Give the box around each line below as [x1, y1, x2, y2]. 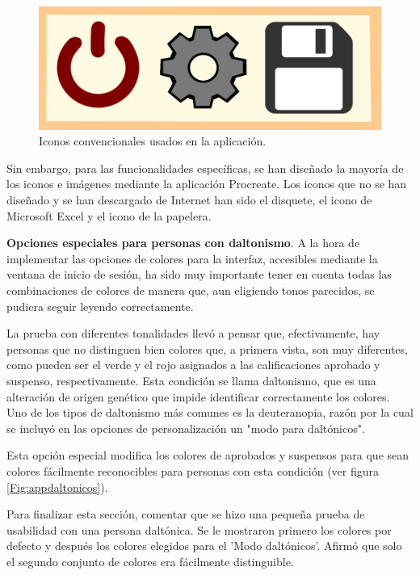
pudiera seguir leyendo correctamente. [6, 297, 194, 314]
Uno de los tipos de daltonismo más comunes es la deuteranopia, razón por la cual [6, 404, 414, 421]
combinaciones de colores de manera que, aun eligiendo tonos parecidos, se [6, 281, 375, 298]
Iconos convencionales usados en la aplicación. [39, 132, 267, 149]
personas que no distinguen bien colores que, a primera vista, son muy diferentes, [6, 340, 408, 357]
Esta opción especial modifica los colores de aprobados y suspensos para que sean [6, 447, 409, 464]
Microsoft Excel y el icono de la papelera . [6, 207, 212, 224]
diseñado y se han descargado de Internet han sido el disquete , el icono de [6, 191, 372, 208]
